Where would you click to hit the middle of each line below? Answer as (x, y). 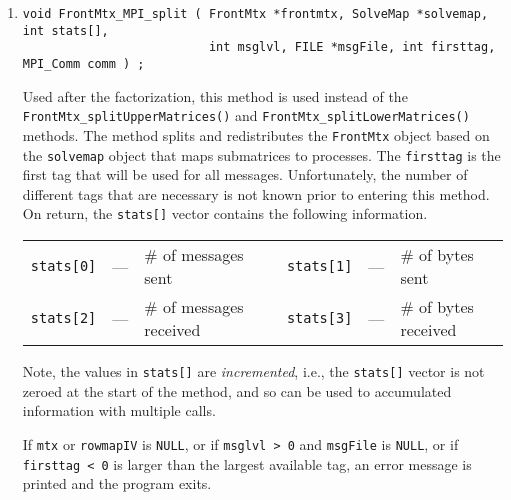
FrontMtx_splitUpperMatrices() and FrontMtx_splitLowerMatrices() (246, 115)
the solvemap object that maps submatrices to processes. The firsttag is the (261, 154)
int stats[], (65, 30)
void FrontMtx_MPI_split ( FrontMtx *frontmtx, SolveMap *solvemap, (255, 14)
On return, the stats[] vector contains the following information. (225, 213)
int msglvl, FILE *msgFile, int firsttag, (352, 47)
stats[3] (319, 318)
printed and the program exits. (117, 483)
